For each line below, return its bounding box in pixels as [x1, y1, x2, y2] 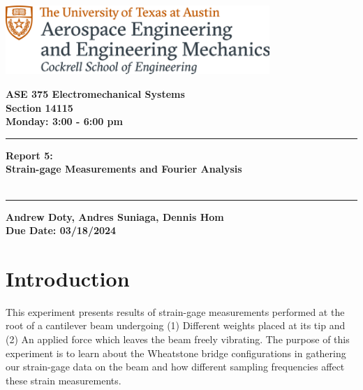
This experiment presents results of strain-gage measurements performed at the [6, 304, 345, 319]
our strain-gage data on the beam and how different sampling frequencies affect [6, 359, 345, 374]
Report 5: [6, 147, 53, 162]
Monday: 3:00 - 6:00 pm [6, 114, 123, 129]
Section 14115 [6, 100, 73, 115]
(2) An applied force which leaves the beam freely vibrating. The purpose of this [6, 332, 350, 347]
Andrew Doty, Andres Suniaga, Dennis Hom [6, 209, 224, 224]
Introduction [6, 263, 130, 292]
